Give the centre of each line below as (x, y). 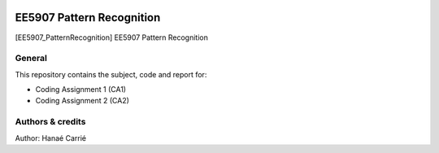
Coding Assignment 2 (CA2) (83, 101)
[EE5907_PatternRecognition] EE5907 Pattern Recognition (112, 37)
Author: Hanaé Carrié (51, 138)
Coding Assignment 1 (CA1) (80, 90)
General (31, 59)
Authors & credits (50, 122)
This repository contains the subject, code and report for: (111, 74)
